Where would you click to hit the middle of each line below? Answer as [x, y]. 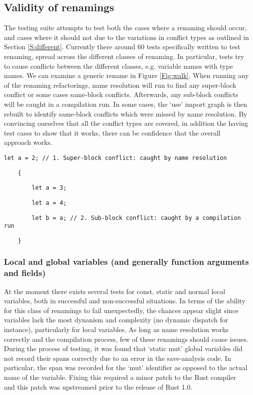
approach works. [28, 142]
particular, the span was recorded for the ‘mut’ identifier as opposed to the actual [126, 367]
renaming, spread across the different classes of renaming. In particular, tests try [124, 56]
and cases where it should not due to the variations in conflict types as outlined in [126, 37]
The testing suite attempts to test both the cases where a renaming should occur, [126, 28]
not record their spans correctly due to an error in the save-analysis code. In [117, 358]
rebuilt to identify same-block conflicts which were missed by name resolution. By [126, 113]
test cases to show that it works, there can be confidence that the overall [112, 132]
